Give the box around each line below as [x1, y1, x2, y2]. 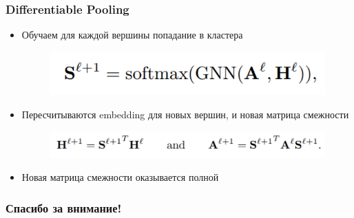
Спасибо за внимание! [6, 199, 122, 216]
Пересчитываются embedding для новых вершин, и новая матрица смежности [21, 107, 349, 122]
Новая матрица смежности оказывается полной [21, 170, 219, 184]
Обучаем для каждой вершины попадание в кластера [21, 28, 243, 42]
